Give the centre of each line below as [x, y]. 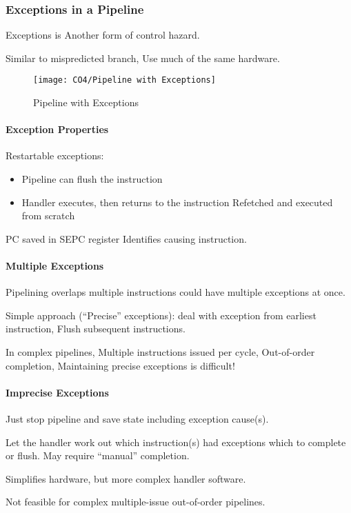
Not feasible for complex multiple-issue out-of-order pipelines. [136, 502]
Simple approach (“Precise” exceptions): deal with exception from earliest [161, 315]
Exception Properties [57, 129]
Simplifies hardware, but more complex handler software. [126, 478]
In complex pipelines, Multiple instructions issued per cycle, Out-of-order [160, 352]
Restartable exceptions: [55, 155]
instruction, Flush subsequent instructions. [96, 329]
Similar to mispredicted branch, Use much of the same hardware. [143, 58]
